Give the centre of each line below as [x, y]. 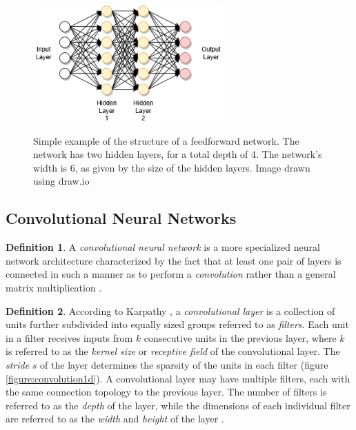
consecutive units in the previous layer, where [240, 337]
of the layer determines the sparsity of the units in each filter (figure [184, 365]
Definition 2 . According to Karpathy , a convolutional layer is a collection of [170, 310]
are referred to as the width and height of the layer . [115, 419]
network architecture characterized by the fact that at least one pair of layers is [174, 260]
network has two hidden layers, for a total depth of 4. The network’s [178, 154]
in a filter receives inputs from [69, 337]
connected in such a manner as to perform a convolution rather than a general [171, 274]
